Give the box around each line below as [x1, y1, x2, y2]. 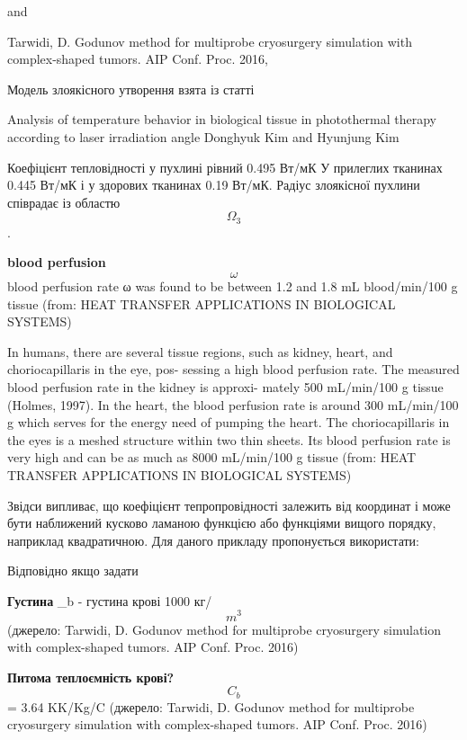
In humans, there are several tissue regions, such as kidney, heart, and [7, 342, 393, 361]
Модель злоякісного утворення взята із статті [7, 79, 255, 98]
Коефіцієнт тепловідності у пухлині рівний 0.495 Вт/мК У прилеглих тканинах [7, 157, 443, 176]
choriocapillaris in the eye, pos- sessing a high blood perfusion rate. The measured [7, 360, 460, 379]
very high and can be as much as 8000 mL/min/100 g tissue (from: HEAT [7, 448, 417, 467]
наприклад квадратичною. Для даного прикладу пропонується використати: [7, 530, 420, 549]
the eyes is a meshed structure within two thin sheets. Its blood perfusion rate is [7, 430, 451, 449]
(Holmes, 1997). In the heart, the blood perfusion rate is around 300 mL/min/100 [7, 395, 459, 414]
